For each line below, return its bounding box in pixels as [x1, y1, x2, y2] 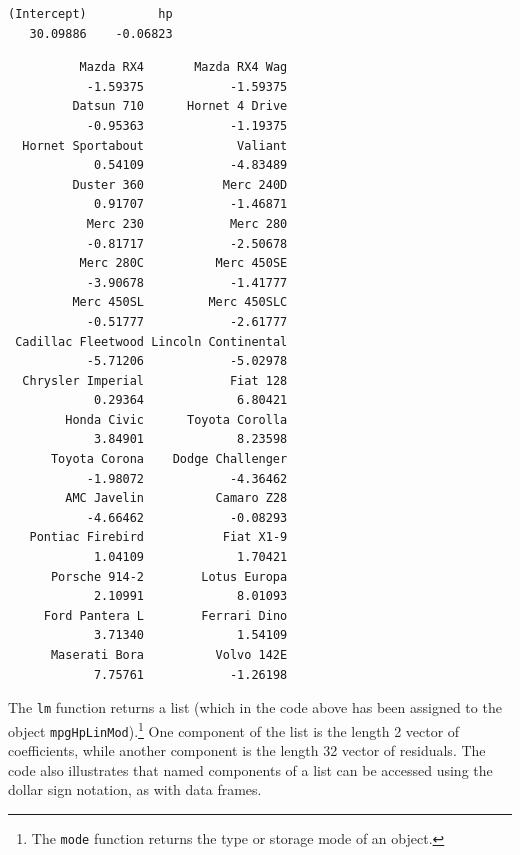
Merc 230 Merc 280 [86, 216, 288, 231]
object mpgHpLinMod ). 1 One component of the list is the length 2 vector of [8, 717, 460, 741]
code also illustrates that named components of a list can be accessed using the [8, 759, 493, 780]
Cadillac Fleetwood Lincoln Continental [15, 334, 288, 349]
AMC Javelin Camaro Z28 [65, 491, 288, 506]
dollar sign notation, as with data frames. [8, 779, 262, 800]
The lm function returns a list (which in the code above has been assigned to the [8, 697, 502, 718]
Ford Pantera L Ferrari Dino [43, 608, 288, 623]
